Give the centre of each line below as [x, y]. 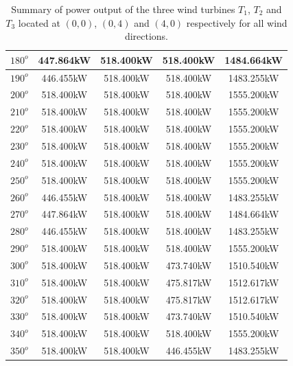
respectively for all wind [237, 22]
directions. [146, 36]
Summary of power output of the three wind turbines [123, 9]
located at [39, 22]
